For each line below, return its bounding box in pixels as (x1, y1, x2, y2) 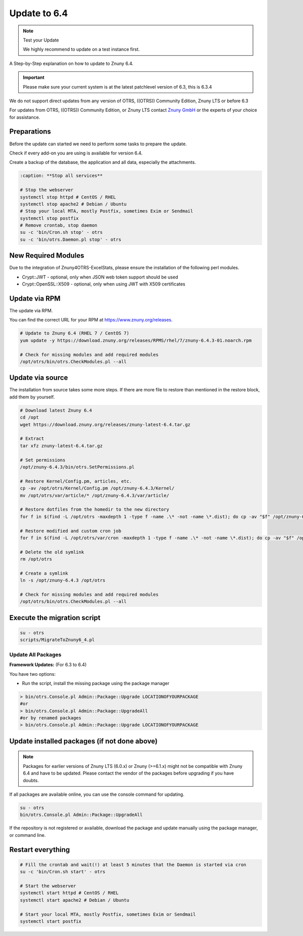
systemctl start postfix (20, 918, 82, 924)
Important (23, 74, 45, 80)
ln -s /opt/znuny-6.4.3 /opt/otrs (20, 578, 106, 583)
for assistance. (9, 114, 40, 120)
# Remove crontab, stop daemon (20, 223, 98, 228)
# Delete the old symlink (20, 549, 84, 555)
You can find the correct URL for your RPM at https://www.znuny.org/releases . (9, 317, 173, 323)
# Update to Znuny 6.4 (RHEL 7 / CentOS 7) (20, 331, 130, 336)
